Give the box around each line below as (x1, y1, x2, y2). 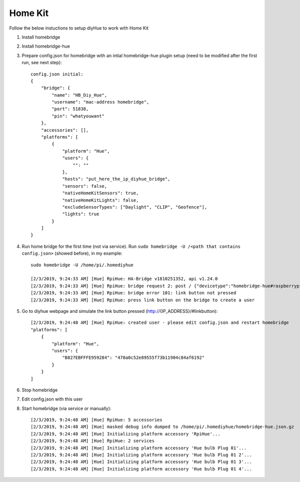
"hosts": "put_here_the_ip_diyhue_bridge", (62, 176, 170, 182)
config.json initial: (30, 71, 83, 77)
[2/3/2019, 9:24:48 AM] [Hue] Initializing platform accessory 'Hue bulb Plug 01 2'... (30, 452, 252, 458)
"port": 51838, (51, 106, 89, 112)
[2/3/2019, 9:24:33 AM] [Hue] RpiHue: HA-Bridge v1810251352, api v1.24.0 (30, 276, 218, 282)
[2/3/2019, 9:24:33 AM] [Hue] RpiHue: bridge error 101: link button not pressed (30, 290, 236, 296)
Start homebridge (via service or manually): (21, 405, 111, 411)
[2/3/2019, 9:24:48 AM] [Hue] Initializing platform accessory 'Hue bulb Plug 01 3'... (30, 459, 252, 465)
